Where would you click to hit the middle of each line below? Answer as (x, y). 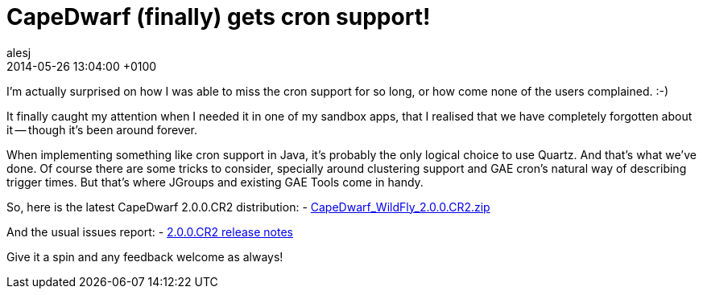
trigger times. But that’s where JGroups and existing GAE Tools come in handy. (215, 182)
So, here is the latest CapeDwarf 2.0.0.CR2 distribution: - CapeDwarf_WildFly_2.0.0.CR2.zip (248, 207)
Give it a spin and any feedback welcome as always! (145, 256)
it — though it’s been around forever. (102, 129)
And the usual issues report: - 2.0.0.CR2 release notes (150, 231)
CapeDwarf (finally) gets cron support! (219, 17)
